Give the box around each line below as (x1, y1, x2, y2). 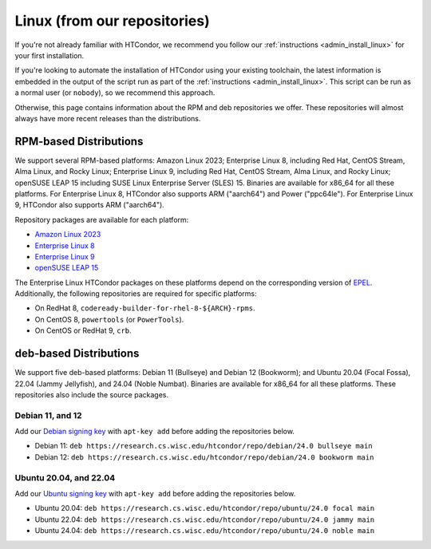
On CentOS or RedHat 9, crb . (34, 326, 132, 335)
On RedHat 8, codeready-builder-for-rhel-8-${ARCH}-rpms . (34, 303, 255, 313)
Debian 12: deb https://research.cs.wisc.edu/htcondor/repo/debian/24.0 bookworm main (34, 452, 374, 462)
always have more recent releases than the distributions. (14, 113, 201, 123)
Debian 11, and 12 (14, 409, 83, 421)
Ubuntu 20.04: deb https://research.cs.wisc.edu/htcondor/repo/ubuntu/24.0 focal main (34, 504, 375, 513)
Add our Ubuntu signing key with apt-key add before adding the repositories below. (14, 489, 296, 499)
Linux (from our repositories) (14, 12, 211, 30)
